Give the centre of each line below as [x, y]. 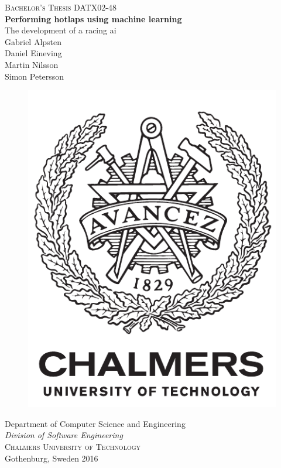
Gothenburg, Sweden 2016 [52, 458]
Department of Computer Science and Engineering [95, 423]
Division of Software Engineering [64, 435]
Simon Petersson [35, 76]
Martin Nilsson [32, 64]
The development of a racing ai [61, 30]
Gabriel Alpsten [33, 41]
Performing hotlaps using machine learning [93, 18]
